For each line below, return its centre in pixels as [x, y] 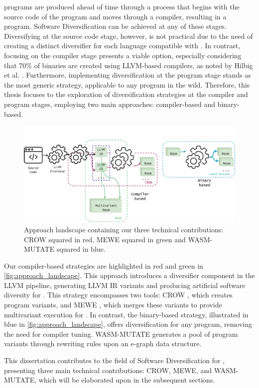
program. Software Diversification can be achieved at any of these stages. [115, 26]
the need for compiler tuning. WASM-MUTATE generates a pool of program [121, 334]
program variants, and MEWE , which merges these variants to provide [113, 305]
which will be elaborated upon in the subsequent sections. [127, 380]
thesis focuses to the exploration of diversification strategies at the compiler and [126, 94]
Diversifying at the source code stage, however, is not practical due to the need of [129, 36]
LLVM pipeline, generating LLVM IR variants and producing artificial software [125, 285]
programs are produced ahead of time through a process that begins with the [122, 6]
